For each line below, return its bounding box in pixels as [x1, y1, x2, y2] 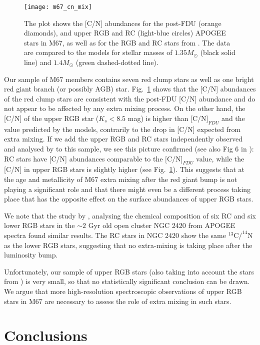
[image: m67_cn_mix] [24, 3, 92, 10]
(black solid [200, 47, 235, 57]
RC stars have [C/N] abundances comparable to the [4, 153, 163, 163]
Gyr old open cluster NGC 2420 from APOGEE [88, 220, 235, 230]
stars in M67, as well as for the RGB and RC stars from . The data [24, 37, 230, 47]
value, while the [196, 153, 244, 163]
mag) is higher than [127, 113, 188, 123]
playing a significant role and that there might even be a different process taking [4, 183, 251, 194]
